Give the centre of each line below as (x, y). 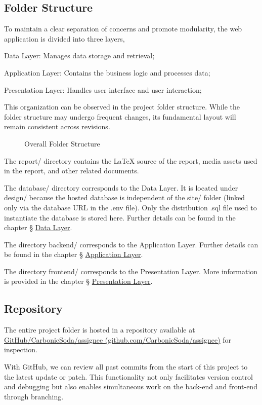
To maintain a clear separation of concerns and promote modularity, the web (123, 29)
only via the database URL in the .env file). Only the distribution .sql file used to (130, 207)
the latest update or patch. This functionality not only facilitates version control (129, 376)
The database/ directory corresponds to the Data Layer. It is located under (121, 187)
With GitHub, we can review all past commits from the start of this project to (126, 367)
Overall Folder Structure (62, 143)
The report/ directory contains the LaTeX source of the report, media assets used (131, 160)
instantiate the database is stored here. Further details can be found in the (120, 217)
